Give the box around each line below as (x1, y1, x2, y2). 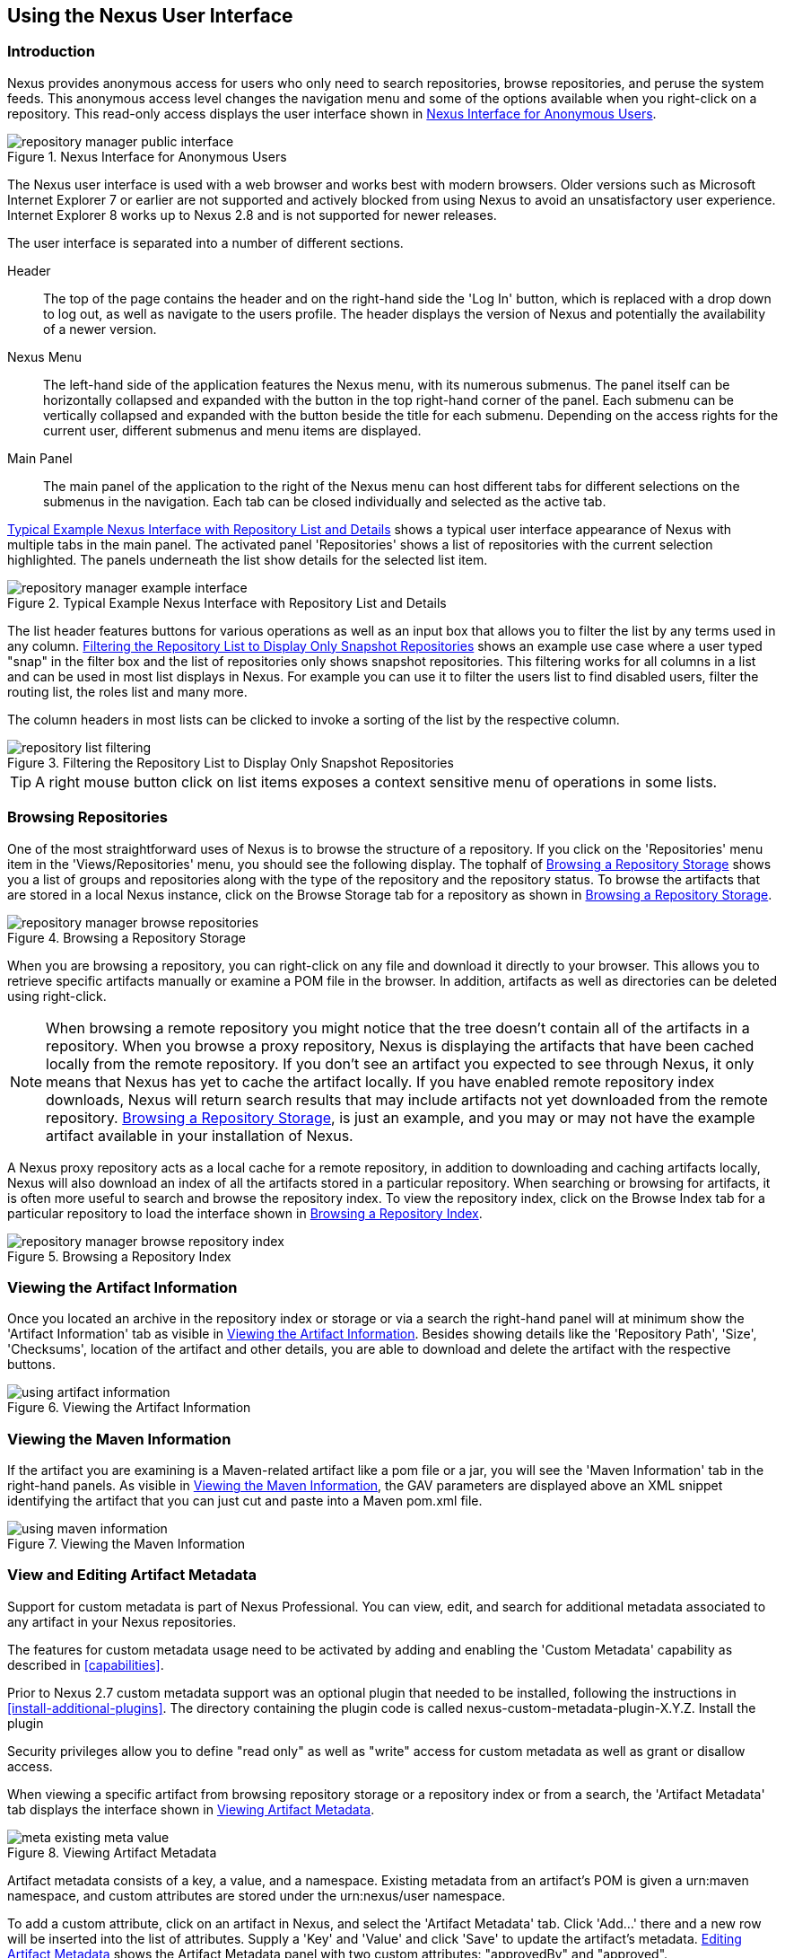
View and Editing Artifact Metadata (7, 1566, 257, 1585)
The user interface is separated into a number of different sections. (7, 234, 404, 250)
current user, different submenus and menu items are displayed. (43, 422, 422, 438)
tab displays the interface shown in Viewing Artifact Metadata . (7, 1801, 375, 1817)
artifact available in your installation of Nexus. (46, 1126, 353, 1145)
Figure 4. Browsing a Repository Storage (7, 929, 246, 945)
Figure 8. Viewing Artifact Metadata (7, 1844, 217, 1860)
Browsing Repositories (7, 808, 168, 827)
